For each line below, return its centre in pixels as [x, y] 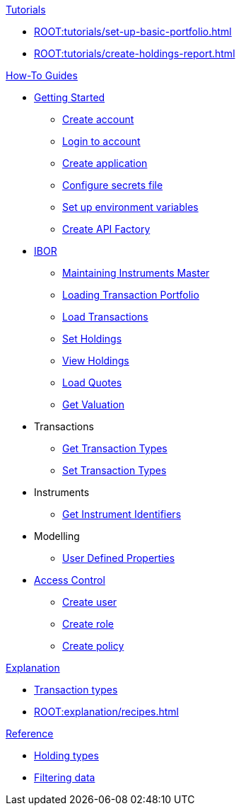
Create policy [93, 646]
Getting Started [70, 97]
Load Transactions [105, 317]
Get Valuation [94, 404]
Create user [90, 602]
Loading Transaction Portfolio [131, 295]
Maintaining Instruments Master [136, 273]
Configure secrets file [113, 185]
